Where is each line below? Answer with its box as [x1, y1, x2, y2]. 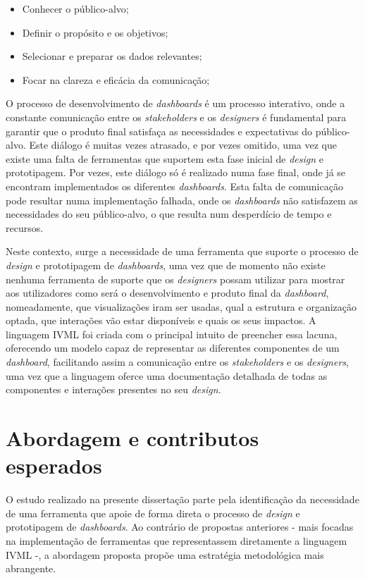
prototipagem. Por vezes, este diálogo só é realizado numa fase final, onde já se [6, 165, 346, 180]
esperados [6, 451, 102, 480]
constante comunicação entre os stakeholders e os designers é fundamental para [6, 109, 347, 124]
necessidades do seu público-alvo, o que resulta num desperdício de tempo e [6, 206, 332, 221]
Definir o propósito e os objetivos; [22, 25, 168, 39]
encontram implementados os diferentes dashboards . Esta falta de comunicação [6, 178, 343, 193]
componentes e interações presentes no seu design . [6, 382, 221, 397]
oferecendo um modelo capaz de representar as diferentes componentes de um [6, 340, 340, 355]
